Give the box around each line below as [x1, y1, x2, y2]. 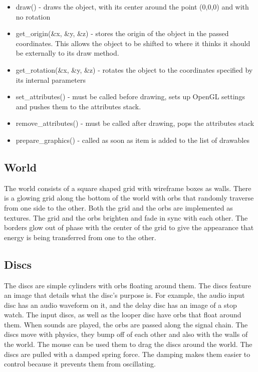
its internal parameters [16, 74, 86, 85]
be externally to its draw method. [16, 48, 119, 58]
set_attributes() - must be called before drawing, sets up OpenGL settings [16, 91, 245, 102]
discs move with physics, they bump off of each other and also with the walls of [4, 329, 248, 339]
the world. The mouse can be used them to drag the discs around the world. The [4, 339, 252, 349]
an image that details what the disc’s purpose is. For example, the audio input [4, 290, 245, 300]
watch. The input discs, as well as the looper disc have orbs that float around [4, 309, 241, 320]
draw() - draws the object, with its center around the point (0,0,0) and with [16, 2, 249, 12]
